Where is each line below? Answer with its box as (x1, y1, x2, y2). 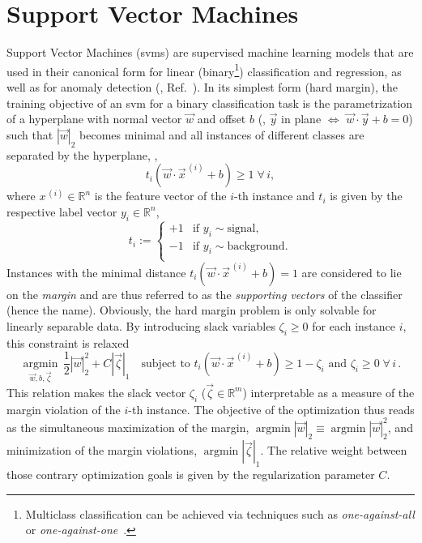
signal (227, 222, 256, 234)
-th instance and (234, 187, 315, 204)
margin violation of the (6, 400, 121, 417)
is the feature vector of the (94, 187, 227, 204)
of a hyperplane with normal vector (6, 110, 182, 127)
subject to (141, 357, 190, 370)
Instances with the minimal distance (6, 263, 186, 280)
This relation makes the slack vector (6, 383, 186, 400)
